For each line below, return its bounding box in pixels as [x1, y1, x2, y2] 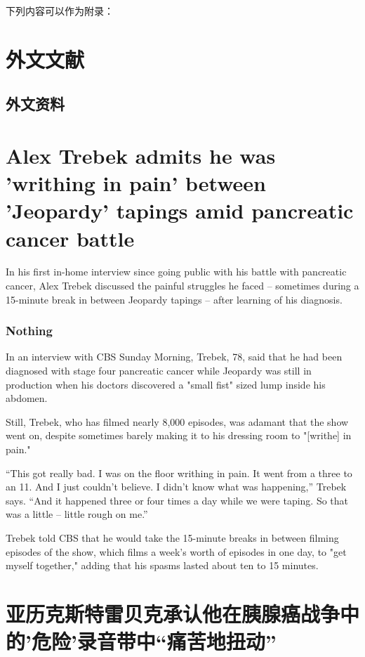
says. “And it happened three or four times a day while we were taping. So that [6, 493, 349, 507]
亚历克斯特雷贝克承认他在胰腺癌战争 [6, 599, 340, 627]
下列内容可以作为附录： [6, 4, 114, 18]
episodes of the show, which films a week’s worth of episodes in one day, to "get [6, 544, 347, 559]
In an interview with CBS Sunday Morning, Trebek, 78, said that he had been [6, 349, 343, 364]
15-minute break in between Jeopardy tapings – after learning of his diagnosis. [6, 292, 343, 306]
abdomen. [6, 391, 48, 405]
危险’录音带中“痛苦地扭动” [31, 627, 277, 656]
